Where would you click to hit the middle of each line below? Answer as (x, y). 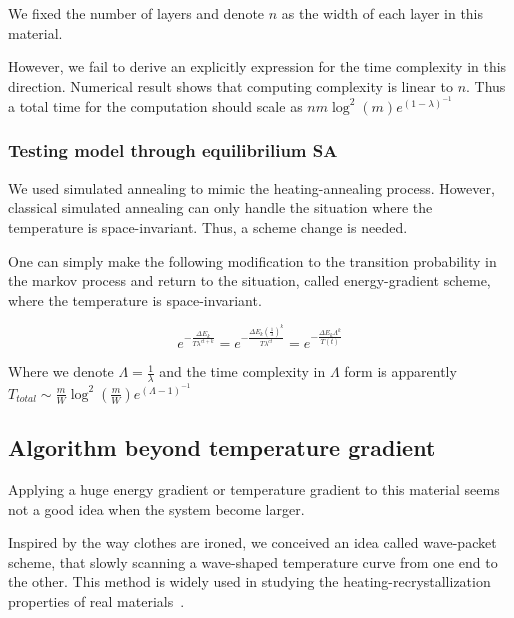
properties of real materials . (96, 601)
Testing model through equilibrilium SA (173, 150)
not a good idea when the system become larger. (156, 508)
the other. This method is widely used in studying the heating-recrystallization (249, 581)
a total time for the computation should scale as (155, 105)
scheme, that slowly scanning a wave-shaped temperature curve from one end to (253, 561)
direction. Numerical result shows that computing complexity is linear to (230, 85)
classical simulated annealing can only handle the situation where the (220, 207)
